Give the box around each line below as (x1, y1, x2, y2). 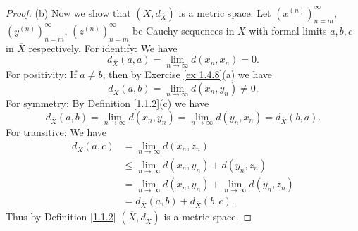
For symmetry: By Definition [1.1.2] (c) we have (6, 96, 209, 111)
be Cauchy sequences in (132, 23, 235, 37)
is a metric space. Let (178, 5, 271, 20)
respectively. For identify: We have (28, 40, 178, 55)
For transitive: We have (6, 125, 107, 139)
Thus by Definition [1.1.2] (6, 209, 116, 224)
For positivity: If (6, 67, 77, 82)
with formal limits (249, 23, 327, 37)
